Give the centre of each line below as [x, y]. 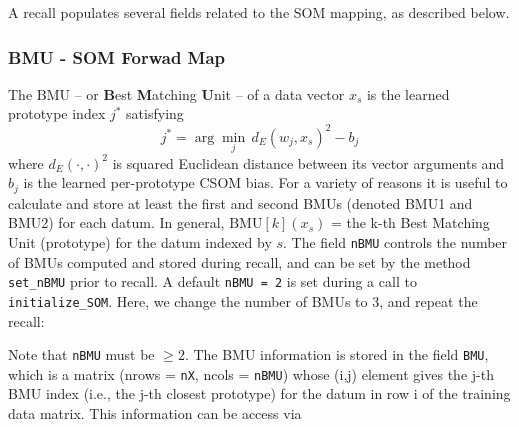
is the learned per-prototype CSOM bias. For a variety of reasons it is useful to [265, 182]
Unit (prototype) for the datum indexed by [140, 241]
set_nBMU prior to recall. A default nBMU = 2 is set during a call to [212, 281]
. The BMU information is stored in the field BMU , [336, 354]
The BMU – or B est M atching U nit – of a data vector [176, 93]
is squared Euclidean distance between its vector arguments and [308, 162]
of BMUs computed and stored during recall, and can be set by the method [239, 261]
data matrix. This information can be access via [155, 413]
